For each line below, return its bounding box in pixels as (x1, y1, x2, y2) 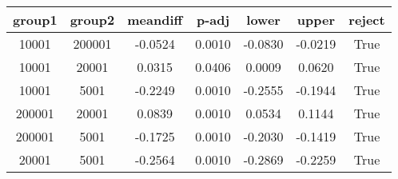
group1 (13, 10, 58, 29)
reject (348, 10, 385, 29)
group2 (70, 10, 115, 29)
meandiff (127, 10, 183, 29)
